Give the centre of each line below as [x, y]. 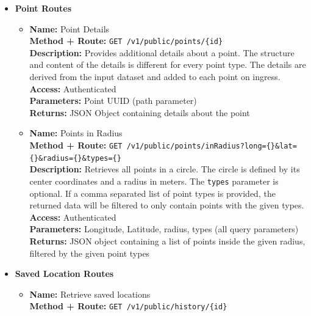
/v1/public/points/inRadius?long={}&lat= [212, 146]
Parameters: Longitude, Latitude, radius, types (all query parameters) [164, 229]
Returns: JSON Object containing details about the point [140, 112]
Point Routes [43, 8]
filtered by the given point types [90, 253]
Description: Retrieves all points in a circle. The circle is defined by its [165, 169]
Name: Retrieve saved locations [90, 294]
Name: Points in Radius [76, 133]
